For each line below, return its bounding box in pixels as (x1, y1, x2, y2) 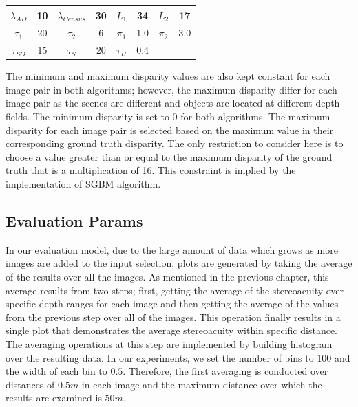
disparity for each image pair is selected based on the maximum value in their (6, 122, 334, 137)
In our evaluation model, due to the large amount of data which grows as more (6, 242, 338, 256)
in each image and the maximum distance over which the (81, 377, 322, 391)
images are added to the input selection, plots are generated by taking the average (6, 256, 352, 270)
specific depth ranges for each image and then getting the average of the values (6, 296, 339, 311)
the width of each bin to (6, 364, 107, 378)
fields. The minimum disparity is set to (6, 109, 169, 124)
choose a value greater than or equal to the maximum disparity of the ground (6, 149, 333, 164)
